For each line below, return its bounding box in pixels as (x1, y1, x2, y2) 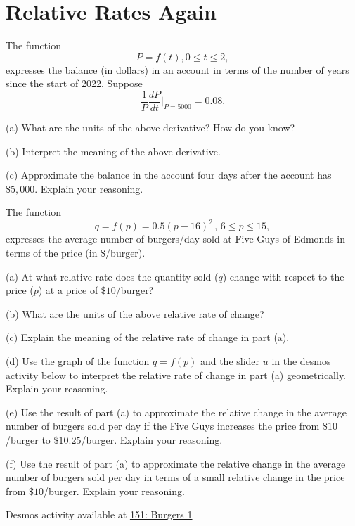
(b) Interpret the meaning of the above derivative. (6, 143, 221, 158)
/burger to (6, 432, 51, 447)
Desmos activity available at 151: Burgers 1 (6, 507, 193, 522)
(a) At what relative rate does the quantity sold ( (6, 269, 219, 283)
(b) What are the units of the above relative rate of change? (6, 306, 264, 321)
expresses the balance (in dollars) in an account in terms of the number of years (6, 62, 349, 77)
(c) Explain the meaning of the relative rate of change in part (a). (6, 330, 290, 345)
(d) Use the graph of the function (6, 354, 150, 368)
